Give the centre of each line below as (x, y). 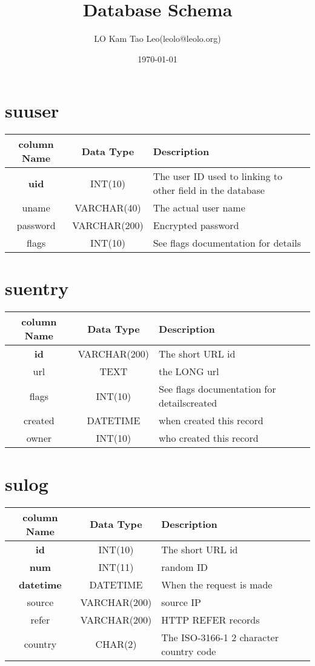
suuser (32, 111)
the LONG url (189, 371)
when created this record (211, 421)
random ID (184, 567)
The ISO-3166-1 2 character (220, 637)
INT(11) (116, 567)
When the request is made (217, 584)
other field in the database (209, 190)
